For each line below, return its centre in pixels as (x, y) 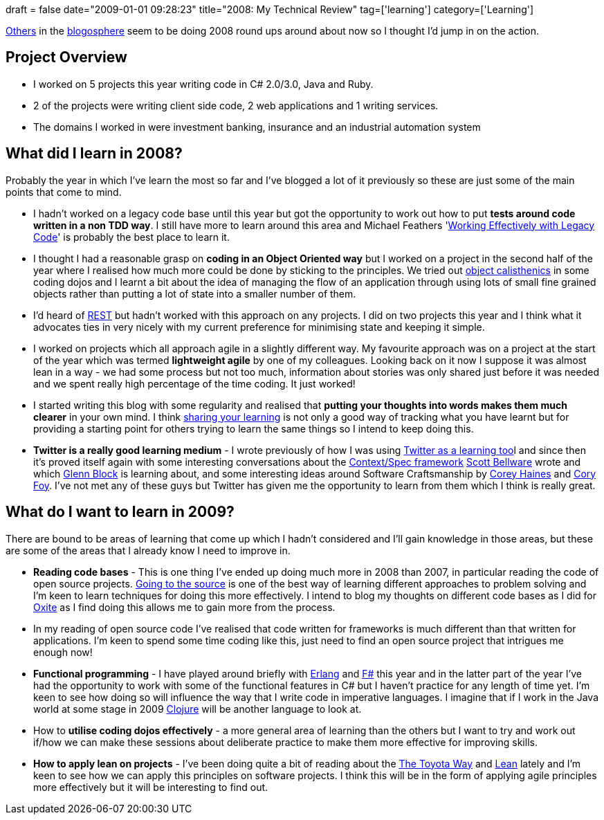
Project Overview (66, 57)
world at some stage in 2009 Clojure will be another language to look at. (198, 709)
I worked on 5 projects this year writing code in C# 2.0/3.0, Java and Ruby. (203, 84)
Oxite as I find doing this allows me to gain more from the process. (184, 607)
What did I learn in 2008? (94, 154)
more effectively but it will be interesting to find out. (151, 787)
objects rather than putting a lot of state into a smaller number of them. (195, 293)
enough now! (63, 652)
